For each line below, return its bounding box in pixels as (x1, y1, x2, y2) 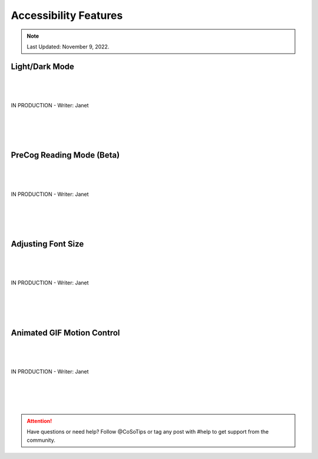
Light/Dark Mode (11, 61, 75, 71)
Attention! (26, 417, 52, 424)
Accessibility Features (11, 9, 123, 22)
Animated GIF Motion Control (11, 327, 120, 337)
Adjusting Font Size (11, 239, 84, 249)
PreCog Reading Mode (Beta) (11, 150, 120, 160)
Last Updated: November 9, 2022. (26, 43, 110, 50)
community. (26, 437, 55, 444)
